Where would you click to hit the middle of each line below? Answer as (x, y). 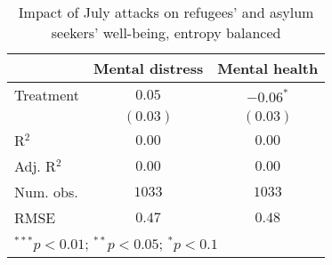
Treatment (47, 95)
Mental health (268, 68)
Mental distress (148, 68)
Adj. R (35, 166)
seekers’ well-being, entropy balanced (166, 32)
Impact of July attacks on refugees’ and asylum (166, 12)
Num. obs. (46, 192)
